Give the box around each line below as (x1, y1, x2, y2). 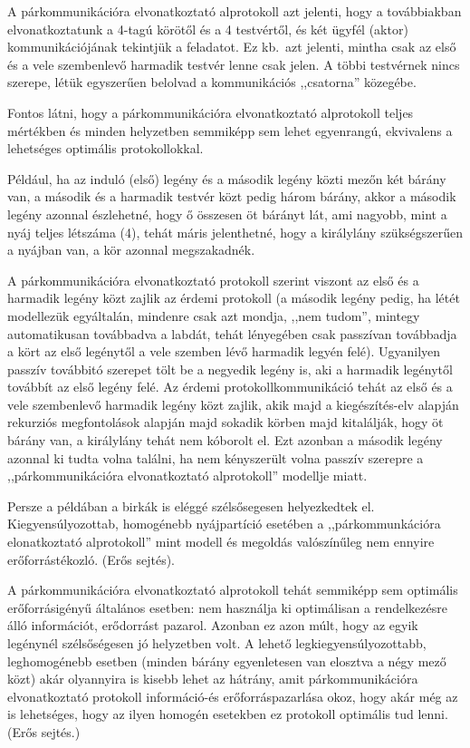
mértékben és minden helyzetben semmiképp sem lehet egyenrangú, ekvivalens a (7, 121, 453, 140)
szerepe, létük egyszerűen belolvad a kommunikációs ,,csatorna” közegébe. (7, 73, 417, 92)
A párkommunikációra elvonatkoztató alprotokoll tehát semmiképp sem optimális (7, 580, 458, 599)
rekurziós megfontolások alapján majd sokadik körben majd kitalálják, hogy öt (7, 413, 444, 432)
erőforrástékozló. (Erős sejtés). (7, 549, 175, 568)
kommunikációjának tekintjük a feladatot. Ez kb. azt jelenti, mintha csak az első (7, 37, 456, 56)
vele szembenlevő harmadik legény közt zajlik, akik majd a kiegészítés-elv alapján (7, 394, 459, 413)
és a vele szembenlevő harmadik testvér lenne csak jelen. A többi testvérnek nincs (7, 54, 460, 73)
